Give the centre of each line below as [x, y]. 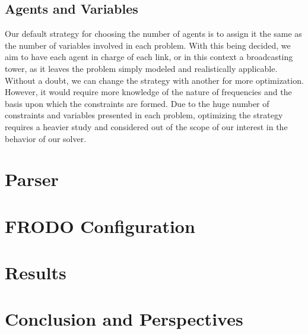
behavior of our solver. [46, 138]
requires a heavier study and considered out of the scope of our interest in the [146, 126]
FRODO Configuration [100, 226]
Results [36, 272]
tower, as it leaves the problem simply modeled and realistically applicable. [141, 68]
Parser [32, 179]
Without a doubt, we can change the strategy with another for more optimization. [154, 80]
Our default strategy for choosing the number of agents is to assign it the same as [153, 34]
